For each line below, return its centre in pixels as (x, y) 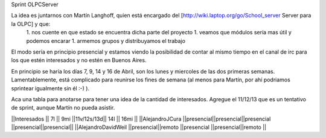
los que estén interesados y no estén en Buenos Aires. (79, 60)
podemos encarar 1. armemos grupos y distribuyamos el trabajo (106, 41)
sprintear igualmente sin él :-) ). (50, 88)
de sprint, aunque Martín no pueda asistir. (63, 108)
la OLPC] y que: (31, 24)
